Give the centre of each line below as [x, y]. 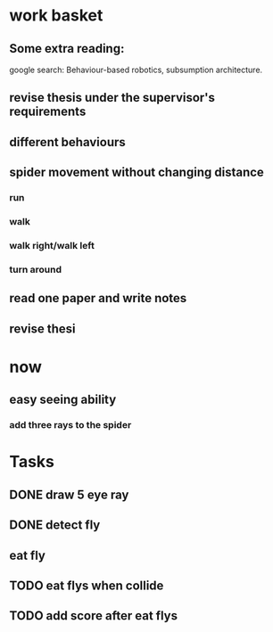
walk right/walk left [52, 245]
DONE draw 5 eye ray [69, 494]
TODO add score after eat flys [94, 616]
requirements [48, 112]
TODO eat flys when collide [87, 585]
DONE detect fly [55, 525]
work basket [56, 16]
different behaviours [68, 142]
